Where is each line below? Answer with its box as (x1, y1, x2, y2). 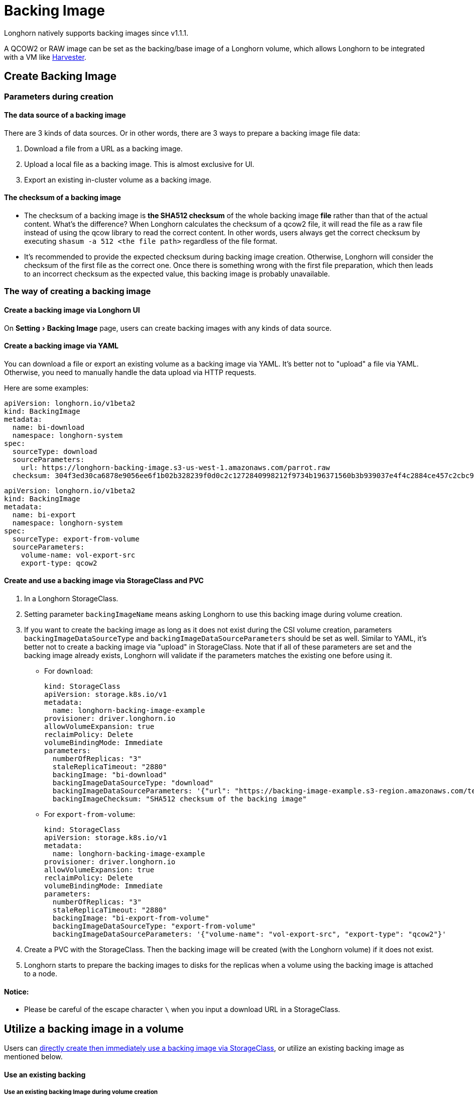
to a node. (24, 969, 58, 978)
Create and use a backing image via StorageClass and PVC (4, 576, 204, 585)
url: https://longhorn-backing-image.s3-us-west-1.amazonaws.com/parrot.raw (21, 463, 330, 472)
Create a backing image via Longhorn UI (4, 306, 140, 315)
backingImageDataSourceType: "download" (52, 779, 214, 787)
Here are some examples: (4, 383, 89, 392)
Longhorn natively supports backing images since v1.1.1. (4, 28, 188, 37)
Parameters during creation (4, 91, 113, 102)
